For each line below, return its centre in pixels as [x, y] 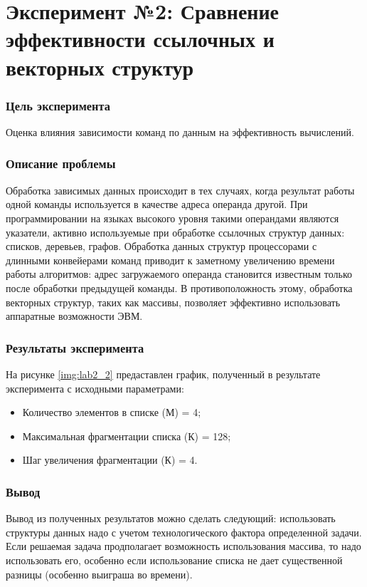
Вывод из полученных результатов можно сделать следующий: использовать [171, 518]
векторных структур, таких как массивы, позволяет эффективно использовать [173, 302]
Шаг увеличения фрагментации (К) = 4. [110, 460]
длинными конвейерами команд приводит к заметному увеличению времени [170, 260]
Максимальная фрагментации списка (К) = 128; [127, 436]
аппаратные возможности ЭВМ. [74, 316]
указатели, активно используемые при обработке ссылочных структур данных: [175, 232]
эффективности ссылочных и [140, 39]
